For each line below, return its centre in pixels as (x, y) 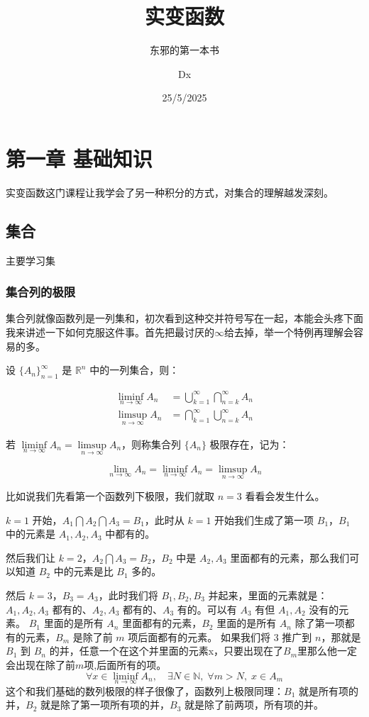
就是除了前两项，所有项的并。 (254, 705)
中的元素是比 (83, 571)
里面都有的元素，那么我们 (290, 557)
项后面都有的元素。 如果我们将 (199, 637)
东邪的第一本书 (184, 50)
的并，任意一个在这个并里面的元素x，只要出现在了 (166, 651)
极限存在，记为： (249, 444)
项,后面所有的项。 (125, 664)
